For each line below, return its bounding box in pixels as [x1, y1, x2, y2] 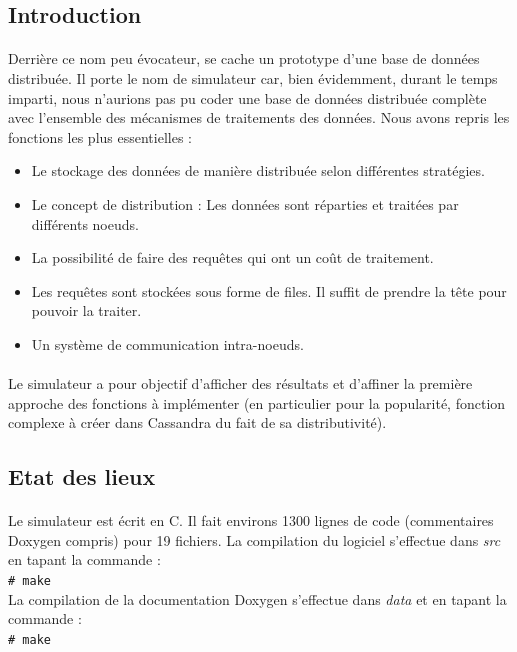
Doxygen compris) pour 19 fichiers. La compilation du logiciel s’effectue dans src [8, 529, 501, 550]
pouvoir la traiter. [31, 300, 142, 321]
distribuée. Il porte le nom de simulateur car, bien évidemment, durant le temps [8, 67, 498, 88]
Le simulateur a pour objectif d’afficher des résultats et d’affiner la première [8, 373, 473, 394]
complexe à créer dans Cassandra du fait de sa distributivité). [8, 412, 387, 433]
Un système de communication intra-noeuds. [31, 333, 304, 354]
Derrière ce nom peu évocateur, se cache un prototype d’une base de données [8, 48, 480, 69]
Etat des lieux [8, 461, 156, 492]
